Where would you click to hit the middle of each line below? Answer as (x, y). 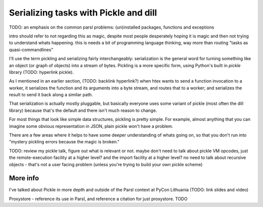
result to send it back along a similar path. (51, 95)
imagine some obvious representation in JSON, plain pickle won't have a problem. (91, 126)
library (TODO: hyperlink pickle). (41, 72)
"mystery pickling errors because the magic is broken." (64, 142)
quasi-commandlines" (31, 50)
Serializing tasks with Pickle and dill (83, 13)
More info (24, 178)
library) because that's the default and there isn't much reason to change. (83, 110)
